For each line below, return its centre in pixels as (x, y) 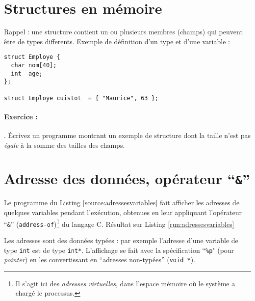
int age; (27, 73)
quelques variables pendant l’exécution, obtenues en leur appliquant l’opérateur (123, 212)
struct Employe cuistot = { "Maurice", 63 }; (81, 98)
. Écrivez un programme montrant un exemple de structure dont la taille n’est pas (127, 135)
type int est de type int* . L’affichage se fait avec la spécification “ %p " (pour (119, 250)
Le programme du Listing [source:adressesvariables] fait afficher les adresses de (122, 203)
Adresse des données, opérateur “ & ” (127, 178)
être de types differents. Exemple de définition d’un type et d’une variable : (117, 41)
